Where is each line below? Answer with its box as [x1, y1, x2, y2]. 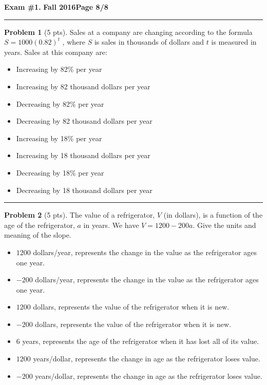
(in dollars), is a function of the [163, 209, 263, 220]
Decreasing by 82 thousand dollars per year [16, 115, 152, 126]
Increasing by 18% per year [16, 132, 102, 143]
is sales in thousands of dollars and [94, 36, 204, 47]
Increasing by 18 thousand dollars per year [16, 150, 150, 161]
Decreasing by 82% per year [16, 98, 104, 109]
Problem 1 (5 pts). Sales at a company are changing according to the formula [4, 26, 253, 37]
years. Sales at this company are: [4, 46, 107, 57]
